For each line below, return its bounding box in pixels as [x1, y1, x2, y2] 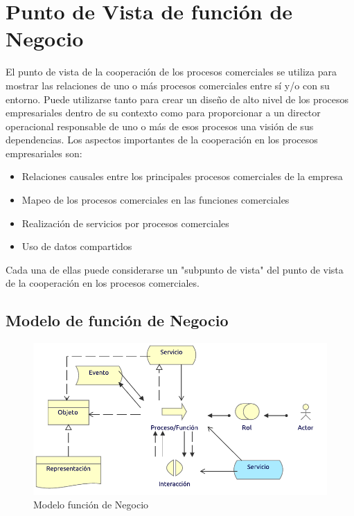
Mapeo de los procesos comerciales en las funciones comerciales [21, 193, 290, 207]
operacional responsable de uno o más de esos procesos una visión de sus [6, 118, 314, 133]
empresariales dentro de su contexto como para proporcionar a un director [6, 105, 321, 120]
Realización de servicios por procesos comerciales [21, 215, 229, 230]
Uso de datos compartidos [21, 239, 132, 253]
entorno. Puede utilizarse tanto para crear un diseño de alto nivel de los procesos [6, 91, 349, 106]
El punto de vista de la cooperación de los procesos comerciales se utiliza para [6, 64, 337, 79]
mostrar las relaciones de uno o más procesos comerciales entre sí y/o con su [6, 78, 330, 92]
